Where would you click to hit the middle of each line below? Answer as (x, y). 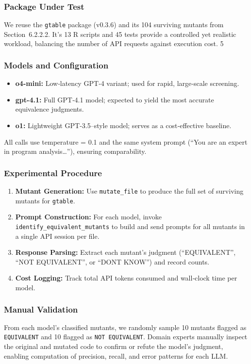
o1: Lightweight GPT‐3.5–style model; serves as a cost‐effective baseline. (123, 125)
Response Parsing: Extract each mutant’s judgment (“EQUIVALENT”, (125, 252)
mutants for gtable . (45, 200)
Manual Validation (41, 309)
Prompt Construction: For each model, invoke (88, 217)
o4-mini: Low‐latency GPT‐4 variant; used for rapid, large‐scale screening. (127, 83)
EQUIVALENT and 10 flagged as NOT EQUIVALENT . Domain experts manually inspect (126, 337)
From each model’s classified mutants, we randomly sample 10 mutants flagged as (125, 327)
